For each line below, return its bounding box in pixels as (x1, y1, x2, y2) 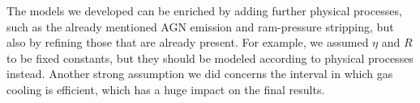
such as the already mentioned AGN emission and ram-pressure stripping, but (6, 18, 394, 35)
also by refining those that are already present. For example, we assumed (6, 34, 369, 51)
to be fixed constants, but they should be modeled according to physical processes (6, 49, 414, 66)
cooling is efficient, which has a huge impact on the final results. (6, 80, 325, 97)
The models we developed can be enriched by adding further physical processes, (6, 2, 402, 19)
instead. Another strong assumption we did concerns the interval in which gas (6, 65, 393, 82)
